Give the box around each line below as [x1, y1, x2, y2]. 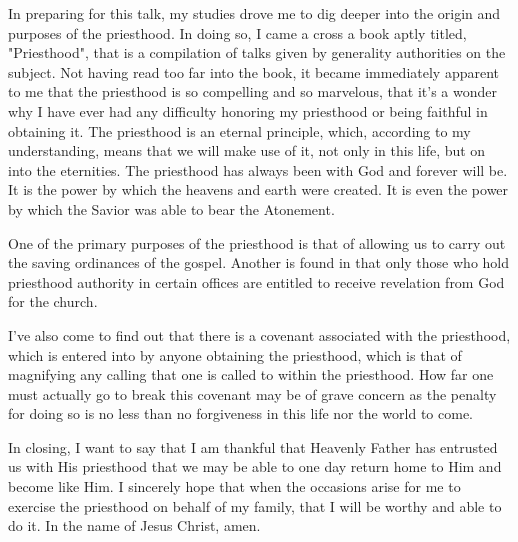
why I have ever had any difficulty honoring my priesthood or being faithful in [8, 100, 488, 121]
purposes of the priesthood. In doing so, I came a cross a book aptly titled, [8, 22, 467, 43]
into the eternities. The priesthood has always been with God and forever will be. [8, 159, 508, 180]
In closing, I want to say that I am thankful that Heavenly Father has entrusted [8, 436, 498, 457]
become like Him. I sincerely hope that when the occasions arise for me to [8, 476, 461, 497]
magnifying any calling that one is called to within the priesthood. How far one [8, 364, 494, 385]
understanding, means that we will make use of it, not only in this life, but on [8, 140, 486, 161]
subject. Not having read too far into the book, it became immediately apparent [8, 61, 499, 82]
